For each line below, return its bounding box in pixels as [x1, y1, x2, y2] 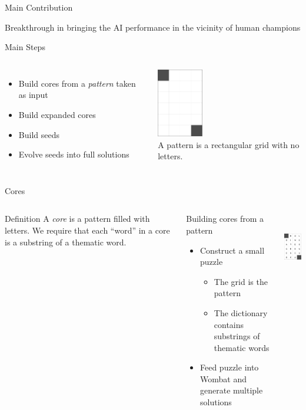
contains [214, 318, 244, 330]
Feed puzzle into [200, 361, 259, 373]
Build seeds [18, 128, 59, 140]
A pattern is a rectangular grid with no [158, 138, 300, 150]
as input [18, 88, 48, 101]
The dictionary [214, 306, 268, 319]
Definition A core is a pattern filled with [5, 212, 150, 225]
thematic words [214, 341, 270, 353]
